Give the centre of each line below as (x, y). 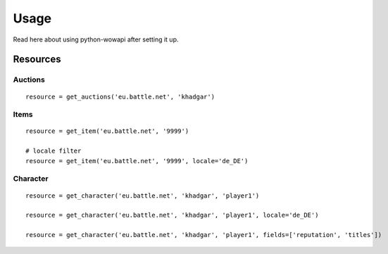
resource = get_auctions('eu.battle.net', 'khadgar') (120, 96)
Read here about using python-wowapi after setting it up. (96, 39)
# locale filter (54, 151)
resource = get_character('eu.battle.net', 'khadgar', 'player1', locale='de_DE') (172, 215)
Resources (37, 59)
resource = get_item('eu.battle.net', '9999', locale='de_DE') (137, 161)
